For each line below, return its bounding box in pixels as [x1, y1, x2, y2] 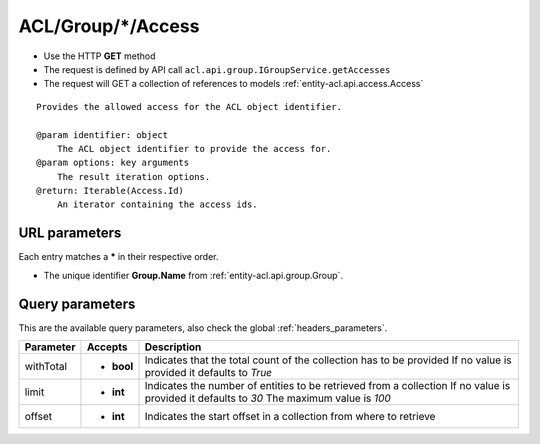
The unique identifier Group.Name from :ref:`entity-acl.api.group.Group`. [43, 269, 344, 281]
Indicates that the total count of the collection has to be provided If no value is [144, 353, 512, 367]
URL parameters [18, 225, 122, 242]
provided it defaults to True [144, 366, 273, 380]
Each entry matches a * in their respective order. [18, 251, 219, 263]
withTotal [24, 360, 68, 374]
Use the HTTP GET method [43, 50, 156, 62]
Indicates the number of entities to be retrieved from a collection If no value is [144, 379, 511, 393]
